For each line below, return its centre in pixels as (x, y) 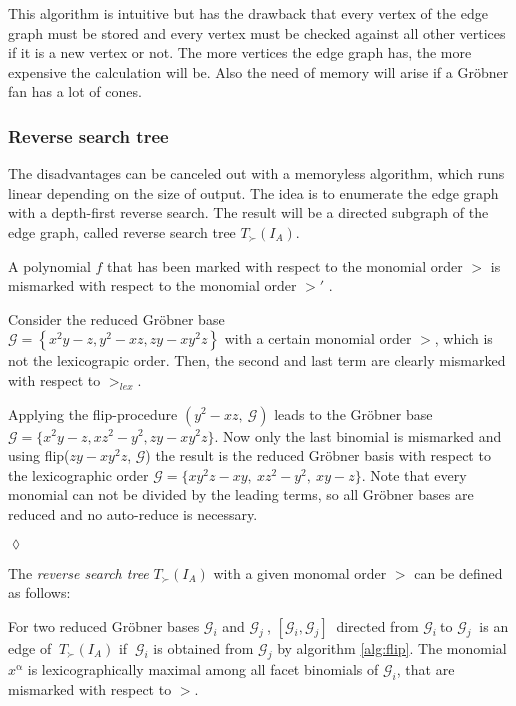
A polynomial (49, 265)
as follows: (39, 592)
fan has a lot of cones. (75, 91)
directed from (377, 625)
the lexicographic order (78, 474)
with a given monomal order (300, 572)
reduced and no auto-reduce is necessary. (133, 513)
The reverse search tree (78, 572)
